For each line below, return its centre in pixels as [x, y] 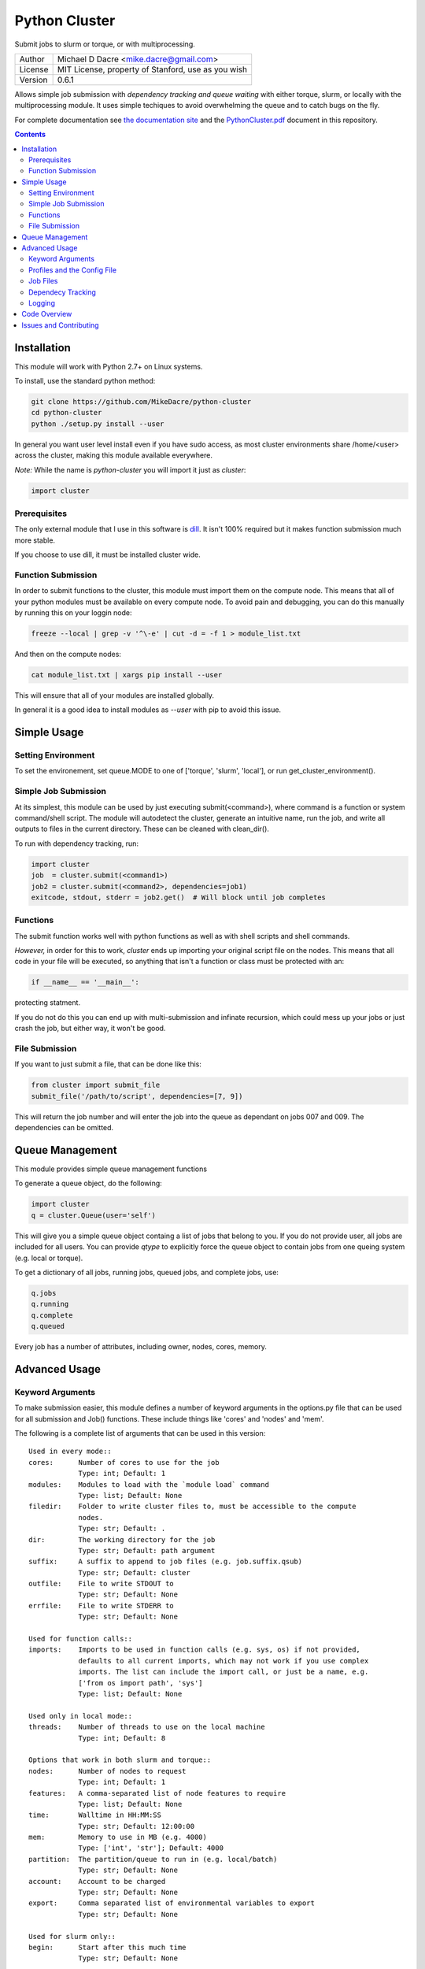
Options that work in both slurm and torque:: [120, 1760]
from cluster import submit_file [96, 1085]
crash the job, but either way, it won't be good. [90, 1029]
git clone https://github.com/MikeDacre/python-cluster [141, 402]
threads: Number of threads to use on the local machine [147, 1727]
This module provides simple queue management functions [111, 1169]
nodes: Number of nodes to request [107, 1771]
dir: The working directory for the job [122, 1539]
